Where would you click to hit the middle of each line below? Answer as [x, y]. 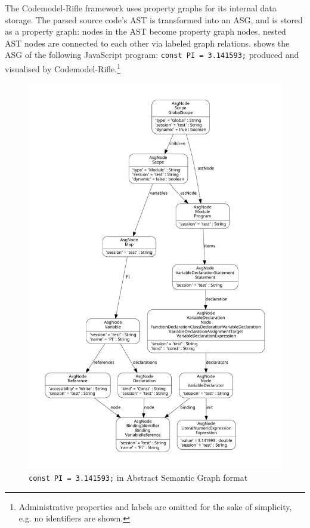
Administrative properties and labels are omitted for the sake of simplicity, [155, 506]
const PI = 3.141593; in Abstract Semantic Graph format [138, 477]
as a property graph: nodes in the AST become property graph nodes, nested [145, 31]
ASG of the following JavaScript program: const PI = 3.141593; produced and [152, 55]
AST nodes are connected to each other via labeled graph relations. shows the [147, 43]
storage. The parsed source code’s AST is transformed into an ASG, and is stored [154, 19]
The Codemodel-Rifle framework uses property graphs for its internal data [141, 8]
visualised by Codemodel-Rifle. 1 [63, 68]
